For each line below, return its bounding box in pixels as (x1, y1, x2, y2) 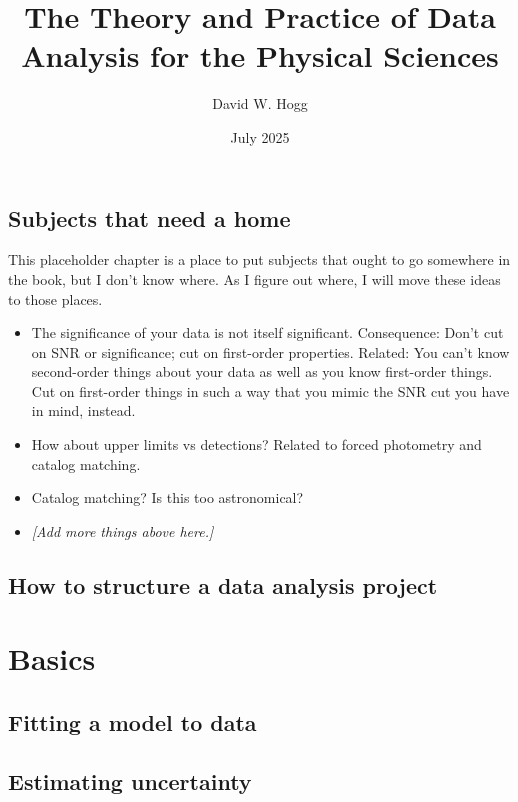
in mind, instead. (31, 400, 136, 421)
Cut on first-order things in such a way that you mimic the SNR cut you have (31, 380, 510, 401)
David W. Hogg (212, 93, 308, 114)
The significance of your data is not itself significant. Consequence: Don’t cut (31, 322, 504, 343)
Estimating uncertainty (8, 765, 252, 796)
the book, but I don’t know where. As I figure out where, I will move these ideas (8, 268, 501, 289)
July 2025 (230, 126, 290, 147)
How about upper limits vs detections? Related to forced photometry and (31, 434, 482, 455)
